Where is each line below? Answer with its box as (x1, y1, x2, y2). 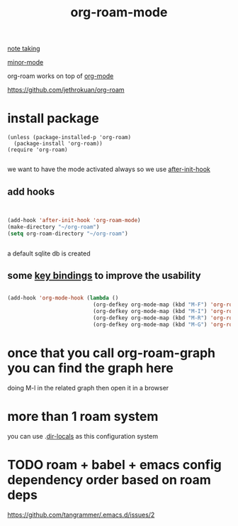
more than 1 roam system (7, 408, 159, 424)
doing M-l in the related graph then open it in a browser (7, 383, 169, 392)
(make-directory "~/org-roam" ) (7, 223, 100, 231)
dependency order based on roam (7, 471, 211, 488)
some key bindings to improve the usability (7, 269, 201, 281)
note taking (7, 44, 40, 53)
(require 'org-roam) (7, 146, 69, 153)
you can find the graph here (7, 360, 174, 376)
